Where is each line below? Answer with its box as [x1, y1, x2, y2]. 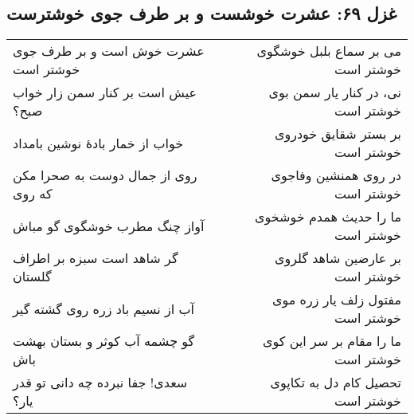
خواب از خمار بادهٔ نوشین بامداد [13, 133, 184, 152]
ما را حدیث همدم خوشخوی [254, 207, 401, 226]
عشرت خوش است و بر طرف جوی [13, 41, 205, 61]
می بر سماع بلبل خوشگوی [256, 41, 401, 61]
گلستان [13, 267, 52, 286]
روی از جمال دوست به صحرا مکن [13, 166, 197, 185]
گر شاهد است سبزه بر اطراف [13, 249, 178, 268]
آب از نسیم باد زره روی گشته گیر [13, 299, 195, 318]
